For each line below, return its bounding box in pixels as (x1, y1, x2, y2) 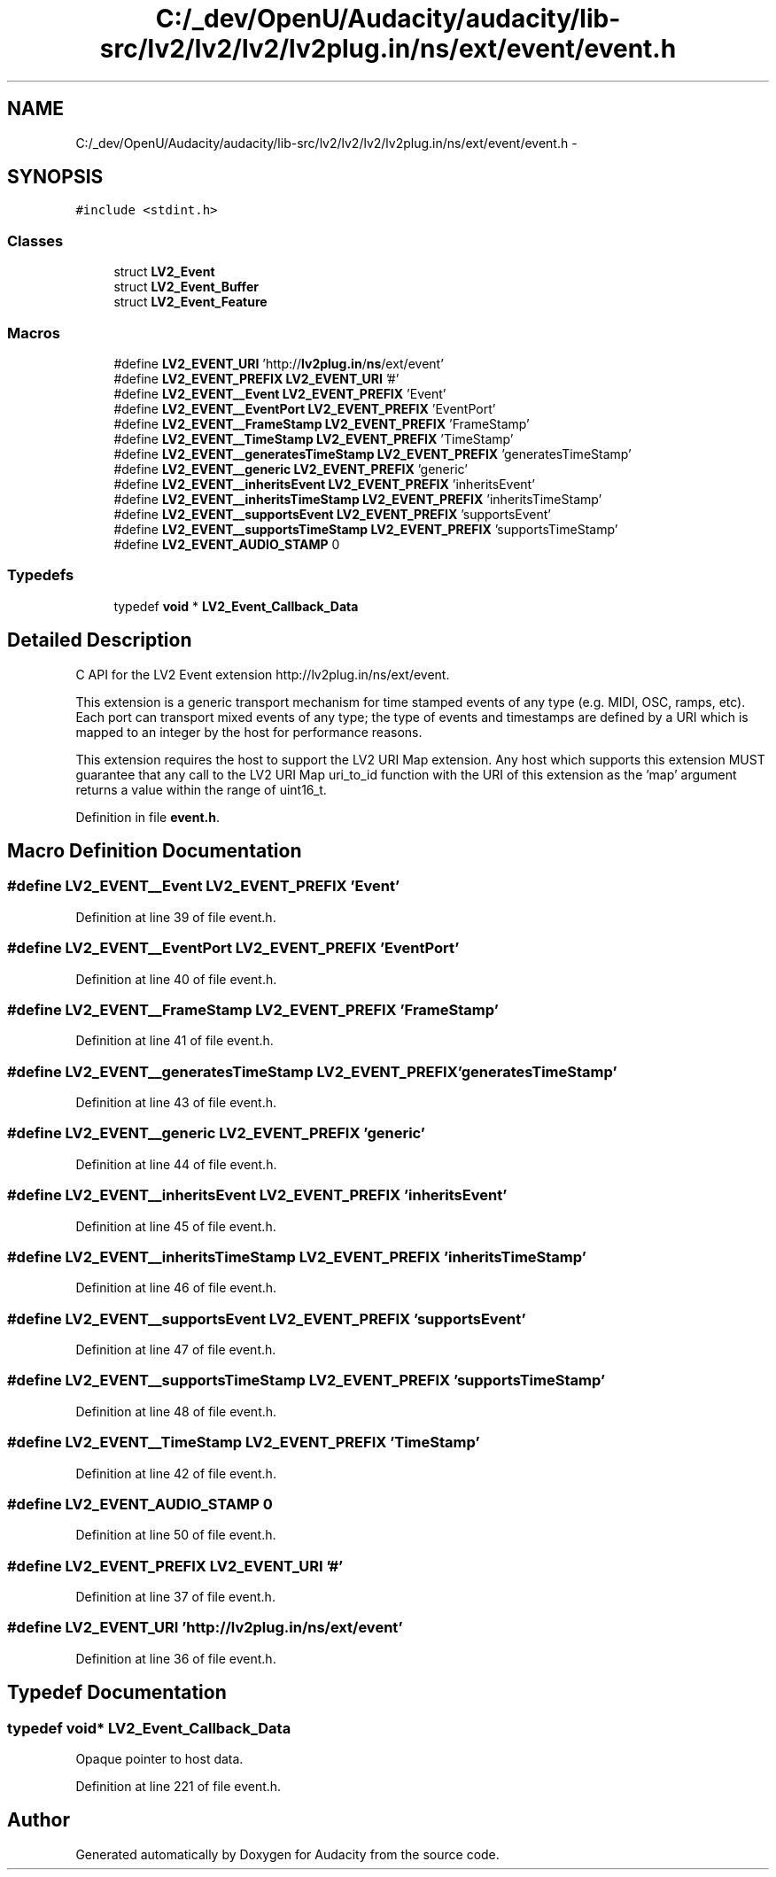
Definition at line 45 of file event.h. (75, 1218, 276, 1234)
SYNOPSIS (7, 166, 104, 189)
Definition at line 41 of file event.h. (75, 1033, 274, 1049)
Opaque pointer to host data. (75, 1750, 244, 1766)
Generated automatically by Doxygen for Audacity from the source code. (75, 1846, 500, 1862)
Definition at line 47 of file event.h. (75, 1342, 276, 1357)
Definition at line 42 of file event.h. (75, 1465, 276, 1481)
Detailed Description (7, 629, 192, 652)
